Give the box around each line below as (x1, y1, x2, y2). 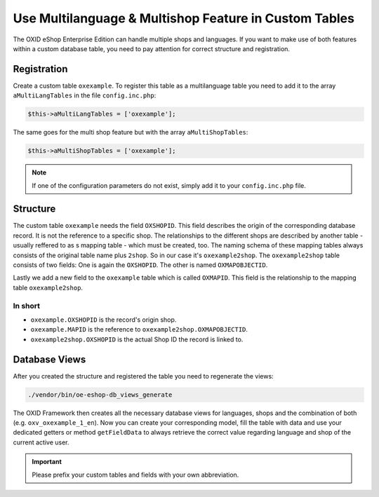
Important (32, 458, 62, 466)
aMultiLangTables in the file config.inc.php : (13, 91, 157, 100)
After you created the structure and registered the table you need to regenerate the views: (13, 372, 274, 380)
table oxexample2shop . (13, 283, 84, 292)
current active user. (13, 438, 69, 447)
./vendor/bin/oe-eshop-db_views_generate (27, 390, 173, 399)
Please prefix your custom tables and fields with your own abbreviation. (32, 470, 239, 479)
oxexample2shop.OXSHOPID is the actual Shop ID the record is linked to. (30, 335, 244, 343)
